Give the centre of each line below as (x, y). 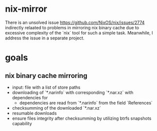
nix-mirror (26, 9)
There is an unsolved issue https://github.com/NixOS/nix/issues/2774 (75, 22)
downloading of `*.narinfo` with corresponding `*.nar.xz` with (73, 92)
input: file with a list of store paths (46, 87)
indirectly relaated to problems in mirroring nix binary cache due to (72, 27)
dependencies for (30, 97)
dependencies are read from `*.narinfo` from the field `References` (86, 103)
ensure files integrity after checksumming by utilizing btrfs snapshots (82, 118)
